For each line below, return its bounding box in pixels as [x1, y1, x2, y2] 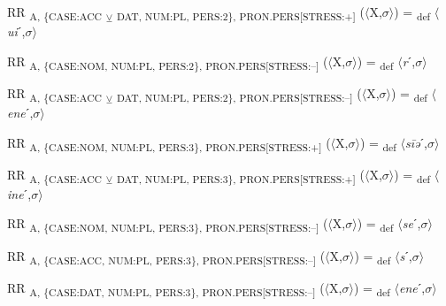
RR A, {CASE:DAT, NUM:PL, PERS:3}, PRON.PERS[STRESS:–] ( [7, 278, 325, 299]
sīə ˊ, [404, 133, 427, 151]
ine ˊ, [7, 184, 32, 203]
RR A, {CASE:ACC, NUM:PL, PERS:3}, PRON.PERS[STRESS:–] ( [7, 246, 326, 267]
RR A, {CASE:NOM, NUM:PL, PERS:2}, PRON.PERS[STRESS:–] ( [7, 51, 328, 73]
